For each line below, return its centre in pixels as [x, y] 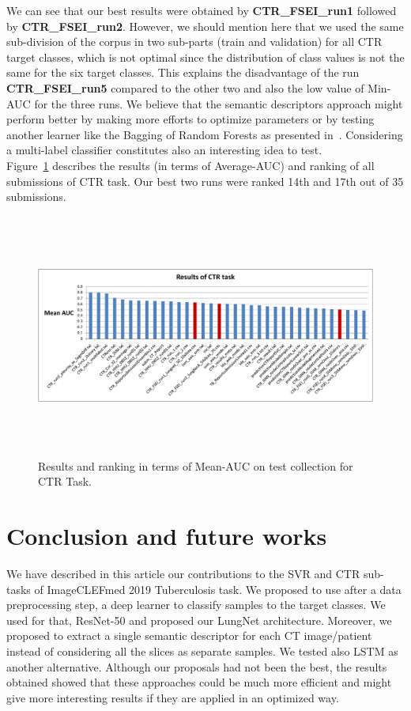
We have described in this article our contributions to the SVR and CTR [183, 573]
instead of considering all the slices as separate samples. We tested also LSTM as [202, 650]
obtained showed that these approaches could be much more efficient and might [199, 682]
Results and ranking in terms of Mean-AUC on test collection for [196, 465]
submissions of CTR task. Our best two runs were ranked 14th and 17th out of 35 [205, 181]
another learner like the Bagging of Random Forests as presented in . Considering [205, 134]
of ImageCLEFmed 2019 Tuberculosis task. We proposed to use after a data [218, 589]
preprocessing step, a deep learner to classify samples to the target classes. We [196, 605]
